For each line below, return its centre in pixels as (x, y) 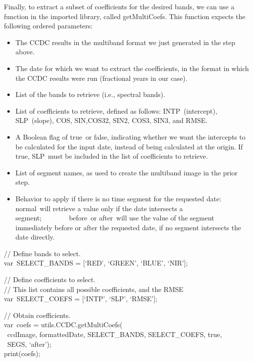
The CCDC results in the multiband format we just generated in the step (125, 42)
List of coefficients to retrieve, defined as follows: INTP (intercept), (116, 110)
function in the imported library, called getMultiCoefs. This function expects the (125, 16)
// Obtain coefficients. (37, 315)
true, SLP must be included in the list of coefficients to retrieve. (112, 156)
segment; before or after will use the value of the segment (115, 218)
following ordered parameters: (48, 26)
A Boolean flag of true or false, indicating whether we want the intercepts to (130, 136)
